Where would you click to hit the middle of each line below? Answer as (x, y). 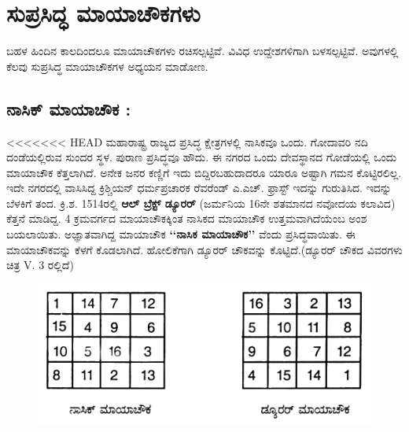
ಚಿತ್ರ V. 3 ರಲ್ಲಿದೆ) (40, 265)
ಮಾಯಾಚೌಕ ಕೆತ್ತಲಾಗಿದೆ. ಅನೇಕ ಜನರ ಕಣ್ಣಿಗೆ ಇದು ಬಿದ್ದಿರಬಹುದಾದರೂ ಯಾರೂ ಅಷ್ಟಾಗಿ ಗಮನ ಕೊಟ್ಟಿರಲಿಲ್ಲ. (204, 172)
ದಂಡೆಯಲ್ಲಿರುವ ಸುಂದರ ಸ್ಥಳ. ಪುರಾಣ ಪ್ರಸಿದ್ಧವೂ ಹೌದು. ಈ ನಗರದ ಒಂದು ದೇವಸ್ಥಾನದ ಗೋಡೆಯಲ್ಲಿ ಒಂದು (202, 157)
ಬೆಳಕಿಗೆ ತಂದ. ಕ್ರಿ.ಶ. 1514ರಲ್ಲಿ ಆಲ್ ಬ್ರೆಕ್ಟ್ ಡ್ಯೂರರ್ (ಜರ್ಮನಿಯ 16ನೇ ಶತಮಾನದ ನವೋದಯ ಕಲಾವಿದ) (201, 203)
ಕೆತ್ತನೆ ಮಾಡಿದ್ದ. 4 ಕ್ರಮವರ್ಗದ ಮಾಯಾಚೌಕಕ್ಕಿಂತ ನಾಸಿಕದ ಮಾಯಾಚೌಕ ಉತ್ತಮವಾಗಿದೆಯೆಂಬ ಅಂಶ (187, 218)
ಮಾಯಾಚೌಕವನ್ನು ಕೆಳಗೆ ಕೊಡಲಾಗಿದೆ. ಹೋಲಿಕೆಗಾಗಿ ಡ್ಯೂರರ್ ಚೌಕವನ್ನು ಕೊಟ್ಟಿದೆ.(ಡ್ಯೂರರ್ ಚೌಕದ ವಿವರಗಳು (204, 249)
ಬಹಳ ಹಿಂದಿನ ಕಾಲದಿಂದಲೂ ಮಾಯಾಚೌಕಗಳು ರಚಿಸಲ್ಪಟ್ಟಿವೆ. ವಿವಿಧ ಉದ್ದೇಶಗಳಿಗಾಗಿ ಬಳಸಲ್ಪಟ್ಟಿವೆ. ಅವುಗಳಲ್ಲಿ (203, 51)
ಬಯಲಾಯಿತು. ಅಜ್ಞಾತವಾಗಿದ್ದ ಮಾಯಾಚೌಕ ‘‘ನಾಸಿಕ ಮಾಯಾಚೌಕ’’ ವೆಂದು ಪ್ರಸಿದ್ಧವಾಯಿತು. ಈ (181, 234)
